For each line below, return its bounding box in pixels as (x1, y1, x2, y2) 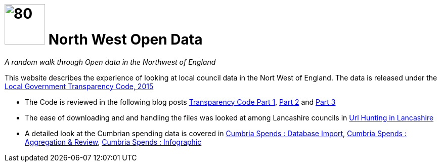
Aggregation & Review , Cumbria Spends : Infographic (25, 137, 202, 146)
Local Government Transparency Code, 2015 (5, 81, 154, 91)
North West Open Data (48, 31, 203, 48)
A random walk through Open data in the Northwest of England (5, 57, 216, 66)
